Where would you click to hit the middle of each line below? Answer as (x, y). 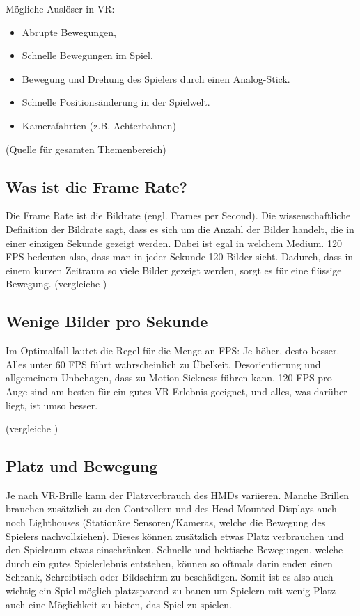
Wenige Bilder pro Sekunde (107, 321)
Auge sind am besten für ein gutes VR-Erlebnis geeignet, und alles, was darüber (177, 391)
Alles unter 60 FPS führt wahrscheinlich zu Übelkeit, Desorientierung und (163, 364)
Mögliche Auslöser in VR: (60, 8)
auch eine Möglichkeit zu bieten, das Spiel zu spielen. (119, 604)
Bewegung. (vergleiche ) (56, 284)
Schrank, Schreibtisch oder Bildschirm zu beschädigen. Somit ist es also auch (170, 577)
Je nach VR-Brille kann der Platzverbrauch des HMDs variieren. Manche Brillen (178, 495)
